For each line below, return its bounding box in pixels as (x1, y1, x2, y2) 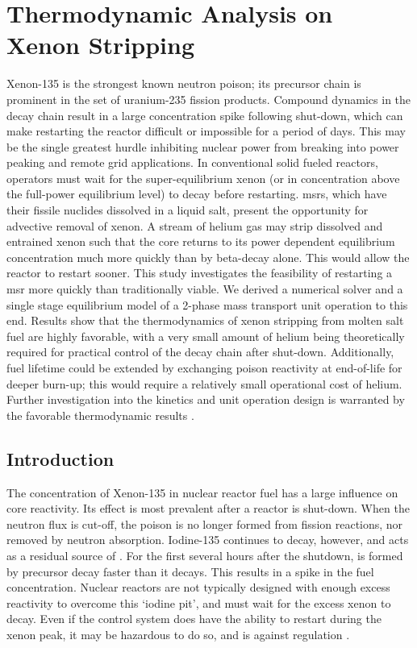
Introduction (6, 446, 115, 471)
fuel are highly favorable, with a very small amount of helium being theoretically (6, 327, 405, 344)
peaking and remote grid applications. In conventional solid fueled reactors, (6, 154, 378, 171)
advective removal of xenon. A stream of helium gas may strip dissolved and (6, 217, 383, 234)
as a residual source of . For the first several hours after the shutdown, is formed (6, 546, 403, 563)
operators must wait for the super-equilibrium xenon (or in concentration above (6, 169, 400, 186)
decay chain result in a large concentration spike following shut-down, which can (6, 106, 403, 123)
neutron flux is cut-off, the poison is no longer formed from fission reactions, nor (6, 515, 403, 532)
